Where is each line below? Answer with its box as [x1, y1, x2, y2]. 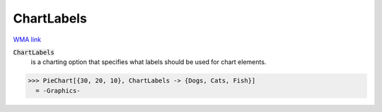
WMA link [13, 35, 42, 44]
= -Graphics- [35, 87, 81, 94]
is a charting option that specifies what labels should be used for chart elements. [30, 58, 267, 66]
